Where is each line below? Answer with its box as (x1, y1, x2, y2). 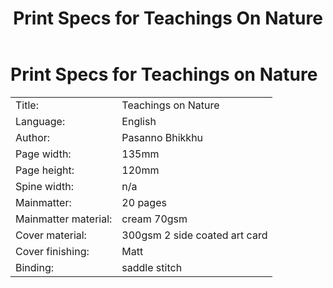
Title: (15, 98, 39, 112)
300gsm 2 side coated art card (121, 228, 268, 242)
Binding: (15, 260, 55, 274)
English (121, 114, 157, 128)
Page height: (15, 163, 75, 177)
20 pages (121, 195, 167, 209)
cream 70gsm (121, 212, 188, 226)
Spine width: (15, 179, 75, 193)
